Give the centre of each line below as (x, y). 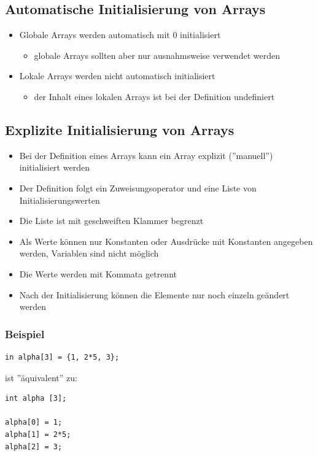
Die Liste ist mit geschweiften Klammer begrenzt (111, 221)
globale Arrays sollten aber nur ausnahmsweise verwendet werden (157, 55)
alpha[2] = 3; (34, 446)
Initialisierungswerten (60, 200)
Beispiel (25, 334)
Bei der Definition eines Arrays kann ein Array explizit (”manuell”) (146, 155)
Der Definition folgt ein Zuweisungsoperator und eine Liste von (138, 187)
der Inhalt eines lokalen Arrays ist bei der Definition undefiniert (154, 96)
